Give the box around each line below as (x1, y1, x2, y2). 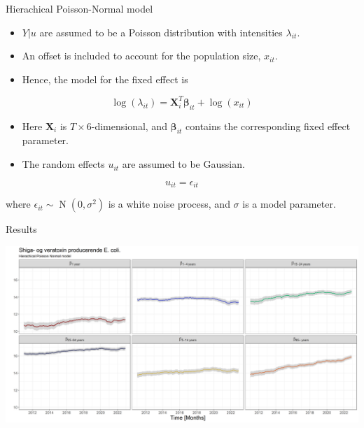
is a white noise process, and (108, 197, 230, 211)
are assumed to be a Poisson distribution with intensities (39, 24, 283, 39)
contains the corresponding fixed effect (185, 118, 351, 133)
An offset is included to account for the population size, (22, 48, 261, 63)
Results (6, 222, 37, 236)
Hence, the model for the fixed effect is (22, 71, 188, 86)
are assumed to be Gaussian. (122, 157, 245, 171)
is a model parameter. (242, 197, 336, 211)
